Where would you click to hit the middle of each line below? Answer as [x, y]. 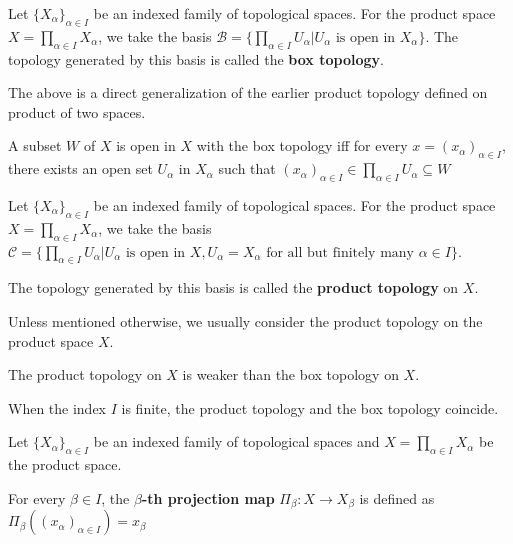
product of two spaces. [77, 111]
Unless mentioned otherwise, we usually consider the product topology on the [245, 320]
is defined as [397, 497]
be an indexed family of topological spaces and [236, 441]
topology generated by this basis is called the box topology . [196, 58]
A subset [35, 145]
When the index [57, 407]
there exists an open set [80, 168]
